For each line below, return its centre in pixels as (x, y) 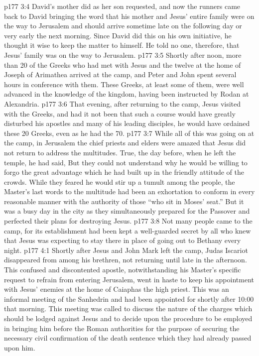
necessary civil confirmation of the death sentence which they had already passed (128, 338)
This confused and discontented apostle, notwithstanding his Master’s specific (123, 270)
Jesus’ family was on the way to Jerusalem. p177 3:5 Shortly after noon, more (123, 55)
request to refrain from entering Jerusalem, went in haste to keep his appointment (129, 279)
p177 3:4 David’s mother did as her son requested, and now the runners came (122, 6)
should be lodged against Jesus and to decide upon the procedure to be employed (128, 318)
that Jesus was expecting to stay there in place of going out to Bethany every (123, 240)
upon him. (20, 347)
